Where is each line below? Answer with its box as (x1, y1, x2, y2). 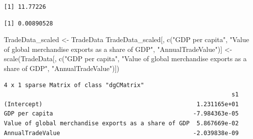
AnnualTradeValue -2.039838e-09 (4, 129, 239, 137)
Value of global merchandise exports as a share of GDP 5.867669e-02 (4, 119, 239, 127)
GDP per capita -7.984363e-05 (4, 110, 239, 117)
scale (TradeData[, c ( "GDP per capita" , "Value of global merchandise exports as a (4, 53, 247, 64)
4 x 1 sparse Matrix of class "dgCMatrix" (4, 81, 144, 89)
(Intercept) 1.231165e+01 (4, 100, 239, 108)
